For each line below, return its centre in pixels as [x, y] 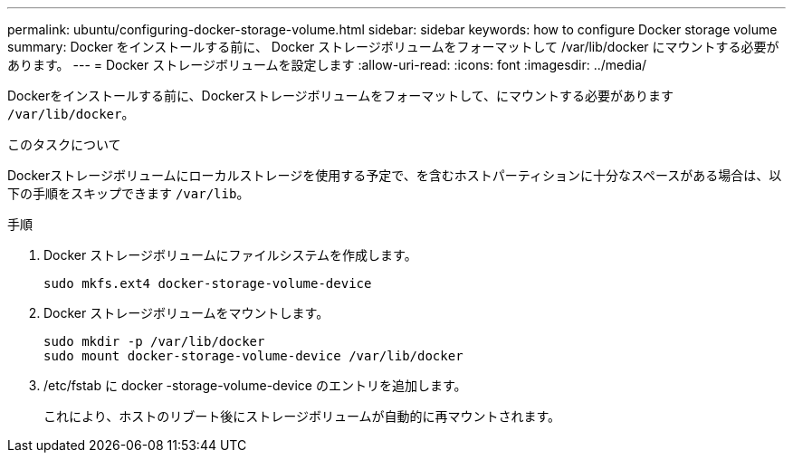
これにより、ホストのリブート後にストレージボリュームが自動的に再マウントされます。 [302, 416]
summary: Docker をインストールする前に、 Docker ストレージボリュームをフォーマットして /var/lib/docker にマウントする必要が [393, 47]
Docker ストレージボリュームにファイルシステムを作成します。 [230, 255]
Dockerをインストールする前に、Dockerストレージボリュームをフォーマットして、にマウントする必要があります [341, 96]
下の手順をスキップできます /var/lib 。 [129, 193]
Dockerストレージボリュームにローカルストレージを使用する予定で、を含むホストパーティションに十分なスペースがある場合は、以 [395, 175]
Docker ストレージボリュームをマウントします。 [186, 313]
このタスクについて [64, 144]
